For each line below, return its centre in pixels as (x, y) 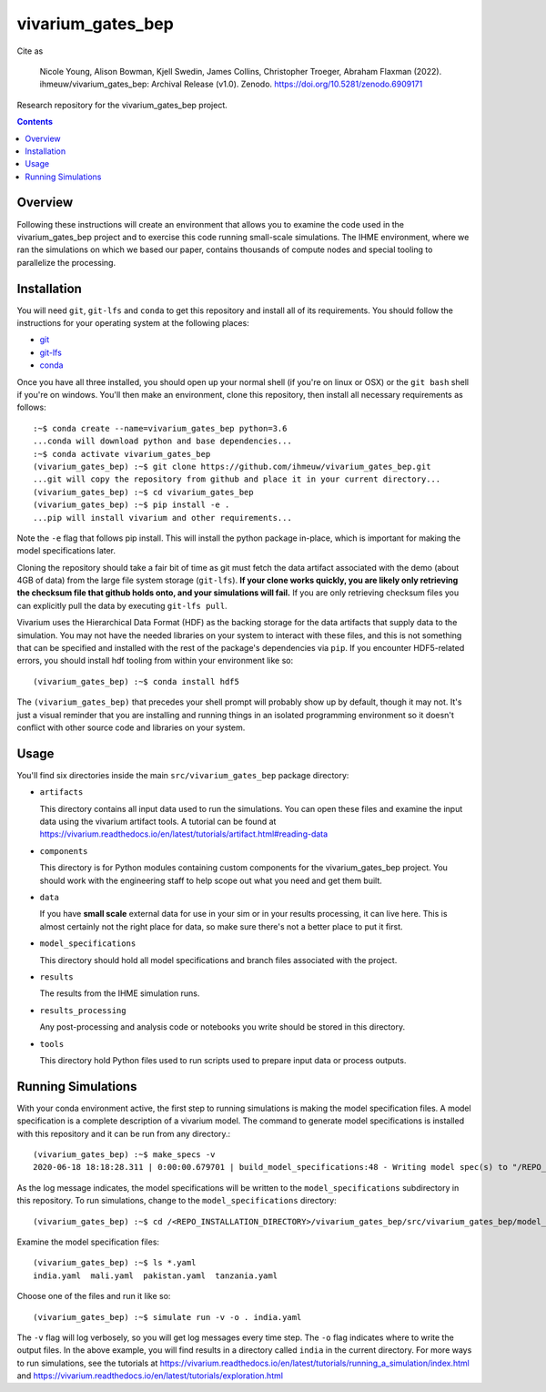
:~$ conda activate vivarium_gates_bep (122, 454)
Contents (35, 122)
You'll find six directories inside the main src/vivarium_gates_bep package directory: (183, 775)
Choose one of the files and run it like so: (94, 1296)
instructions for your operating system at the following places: (133, 323)
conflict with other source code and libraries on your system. (131, 727)
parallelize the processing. (66, 262)
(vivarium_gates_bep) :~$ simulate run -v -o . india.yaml (167, 1317)
